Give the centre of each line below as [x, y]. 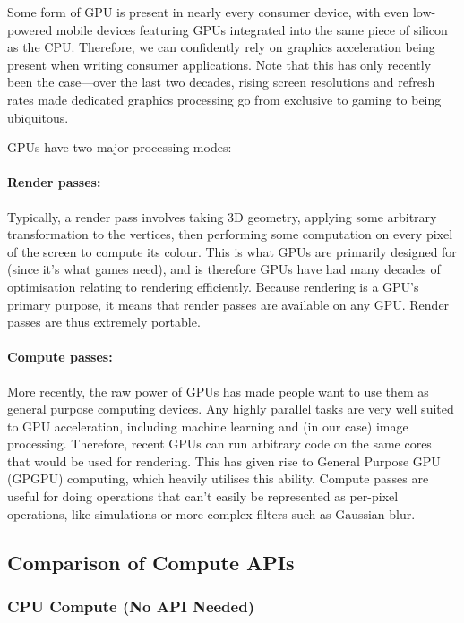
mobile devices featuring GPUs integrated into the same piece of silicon [252, 29]
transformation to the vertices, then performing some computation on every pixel [230, 234]
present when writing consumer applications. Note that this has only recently [219, 64]
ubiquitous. [38, 117]
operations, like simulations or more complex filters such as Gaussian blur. [211, 513]
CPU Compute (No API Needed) [131, 606]
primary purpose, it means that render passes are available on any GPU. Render [228, 304]
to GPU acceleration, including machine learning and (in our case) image [208, 426]
